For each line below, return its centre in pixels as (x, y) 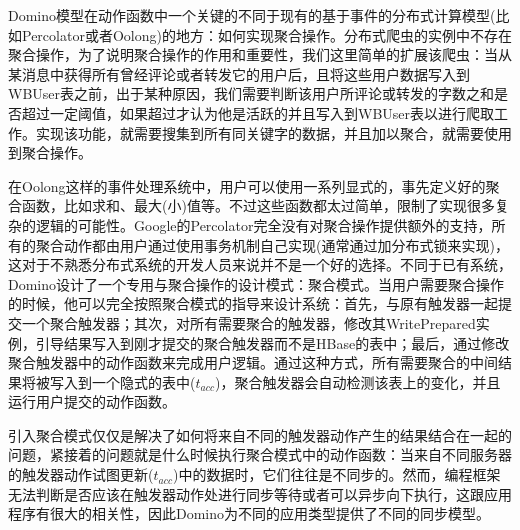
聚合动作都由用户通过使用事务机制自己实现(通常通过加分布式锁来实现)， (272, 244)
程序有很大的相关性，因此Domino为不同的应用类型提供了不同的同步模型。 (249, 513)
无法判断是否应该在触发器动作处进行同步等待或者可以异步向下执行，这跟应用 (260, 493)
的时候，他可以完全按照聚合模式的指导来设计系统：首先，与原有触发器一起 (253, 303)
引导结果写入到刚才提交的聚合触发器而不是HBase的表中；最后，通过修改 (272, 342)
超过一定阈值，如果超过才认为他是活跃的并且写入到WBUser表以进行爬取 (258, 112)
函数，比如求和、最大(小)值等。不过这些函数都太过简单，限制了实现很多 (258, 205)
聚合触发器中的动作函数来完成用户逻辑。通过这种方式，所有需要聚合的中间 (253, 362)
